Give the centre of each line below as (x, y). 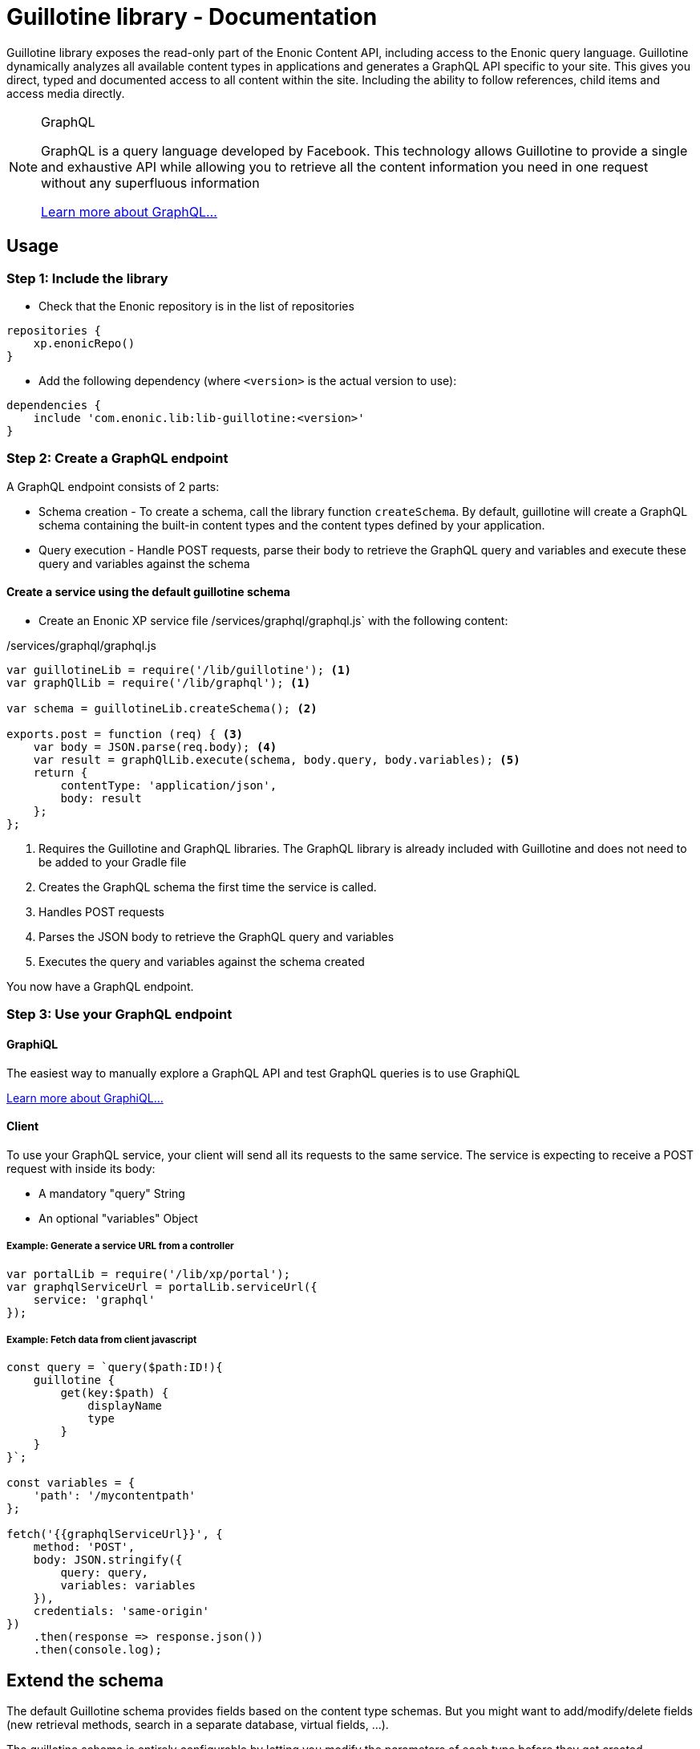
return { (61, 772)
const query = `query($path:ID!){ (115, 1368)
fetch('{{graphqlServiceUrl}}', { (115, 1534)
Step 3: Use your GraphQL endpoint (119, 1015)
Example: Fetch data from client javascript (102, 1339)
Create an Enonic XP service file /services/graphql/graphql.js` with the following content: (273, 620)
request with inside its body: (81, 1168)
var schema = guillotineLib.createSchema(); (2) (162, 708)
